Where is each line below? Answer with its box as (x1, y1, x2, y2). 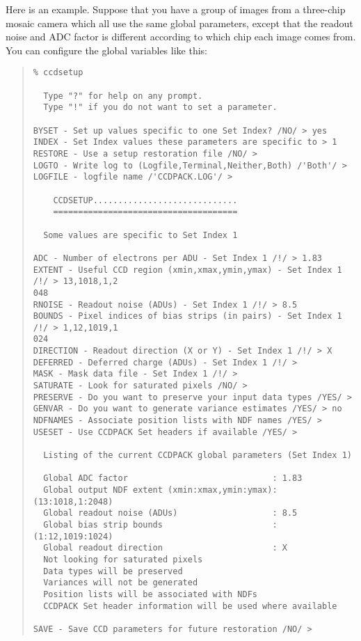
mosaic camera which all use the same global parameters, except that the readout (6, 15, 353, 30)
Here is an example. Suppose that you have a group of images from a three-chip (6, 2, 346, 16)
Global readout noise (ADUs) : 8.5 (43, 508, 298, 519)
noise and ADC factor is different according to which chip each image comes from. (6, 29, 356, 44)
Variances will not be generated (43, 578, 198, 588)
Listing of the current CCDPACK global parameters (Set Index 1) (43, 450, 352, 461)
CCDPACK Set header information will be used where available (43, 601, 337, 611)
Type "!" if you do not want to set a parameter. (43, 102, 278, 113)
